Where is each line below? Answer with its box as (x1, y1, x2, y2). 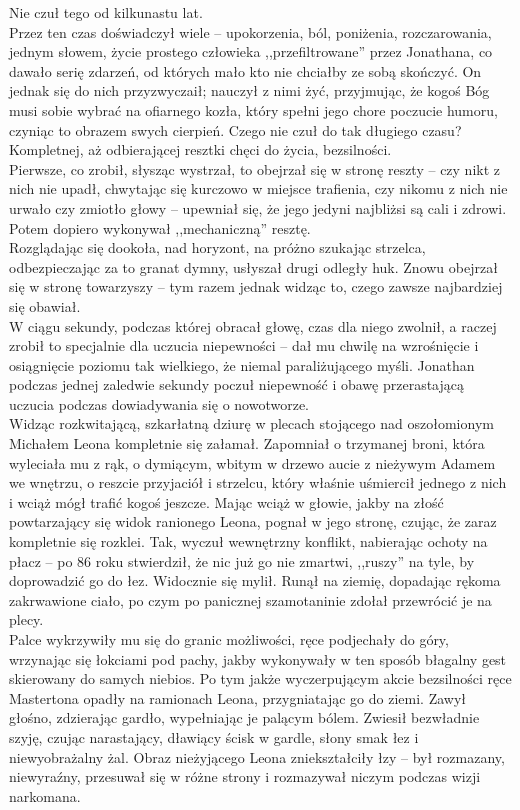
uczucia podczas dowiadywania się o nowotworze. (9, 393, 309, 414)
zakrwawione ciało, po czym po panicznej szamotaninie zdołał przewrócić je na (9, 589, 492, 610)
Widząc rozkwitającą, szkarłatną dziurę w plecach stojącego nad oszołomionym (9, 413, 494, 434)
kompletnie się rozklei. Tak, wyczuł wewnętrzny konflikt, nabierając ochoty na (9, 531, 488, 552)
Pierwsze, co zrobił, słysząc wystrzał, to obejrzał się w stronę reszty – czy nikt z (9, 158, 501, 179)
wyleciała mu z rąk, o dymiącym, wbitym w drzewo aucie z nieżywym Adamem (9, 452, 496, 473)
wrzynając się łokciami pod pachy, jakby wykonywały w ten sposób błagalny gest (9, 648, 507, 669)
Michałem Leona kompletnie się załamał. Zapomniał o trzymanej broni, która (9, 433, 485, 454)
